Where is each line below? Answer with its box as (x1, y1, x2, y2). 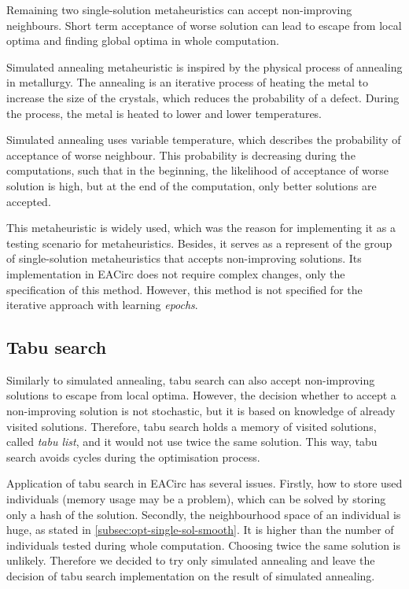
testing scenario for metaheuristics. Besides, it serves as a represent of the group (6, 234, 392, 251)
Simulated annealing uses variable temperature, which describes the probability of (6, 131, 401, 148)
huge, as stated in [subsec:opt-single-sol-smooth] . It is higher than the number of (6, 521, 394, 538)
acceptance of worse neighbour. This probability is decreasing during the (6, 146, 356, 163)
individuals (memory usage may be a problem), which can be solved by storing (6, 491, 386, 507)
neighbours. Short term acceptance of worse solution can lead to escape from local (6, 17, 402, 33)
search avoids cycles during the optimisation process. (6, 448, 260, 465)
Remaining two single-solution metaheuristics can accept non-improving (6, 2, 352, 17)
